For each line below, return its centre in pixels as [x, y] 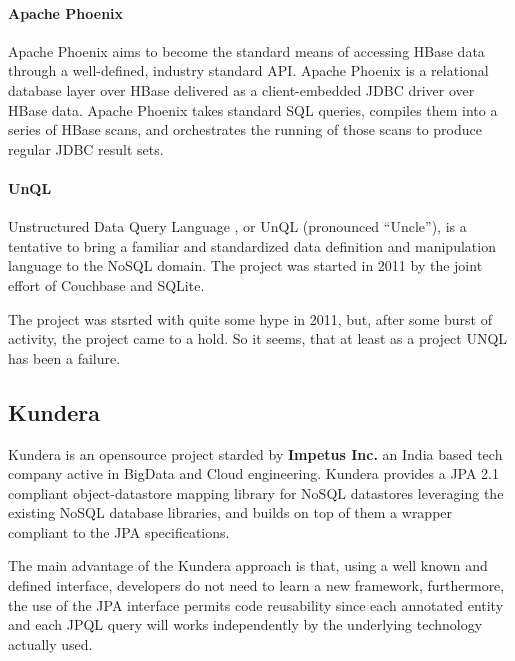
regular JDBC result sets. [86, 148]
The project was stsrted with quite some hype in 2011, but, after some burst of [250, 318]
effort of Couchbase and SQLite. [106, 284]
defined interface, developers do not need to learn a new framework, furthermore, [256, 585]
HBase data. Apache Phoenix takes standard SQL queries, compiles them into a [253, 109]
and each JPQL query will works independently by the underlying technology [245, 624]
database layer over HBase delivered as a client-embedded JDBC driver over [241, 89]
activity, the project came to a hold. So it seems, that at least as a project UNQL [258, 338]
